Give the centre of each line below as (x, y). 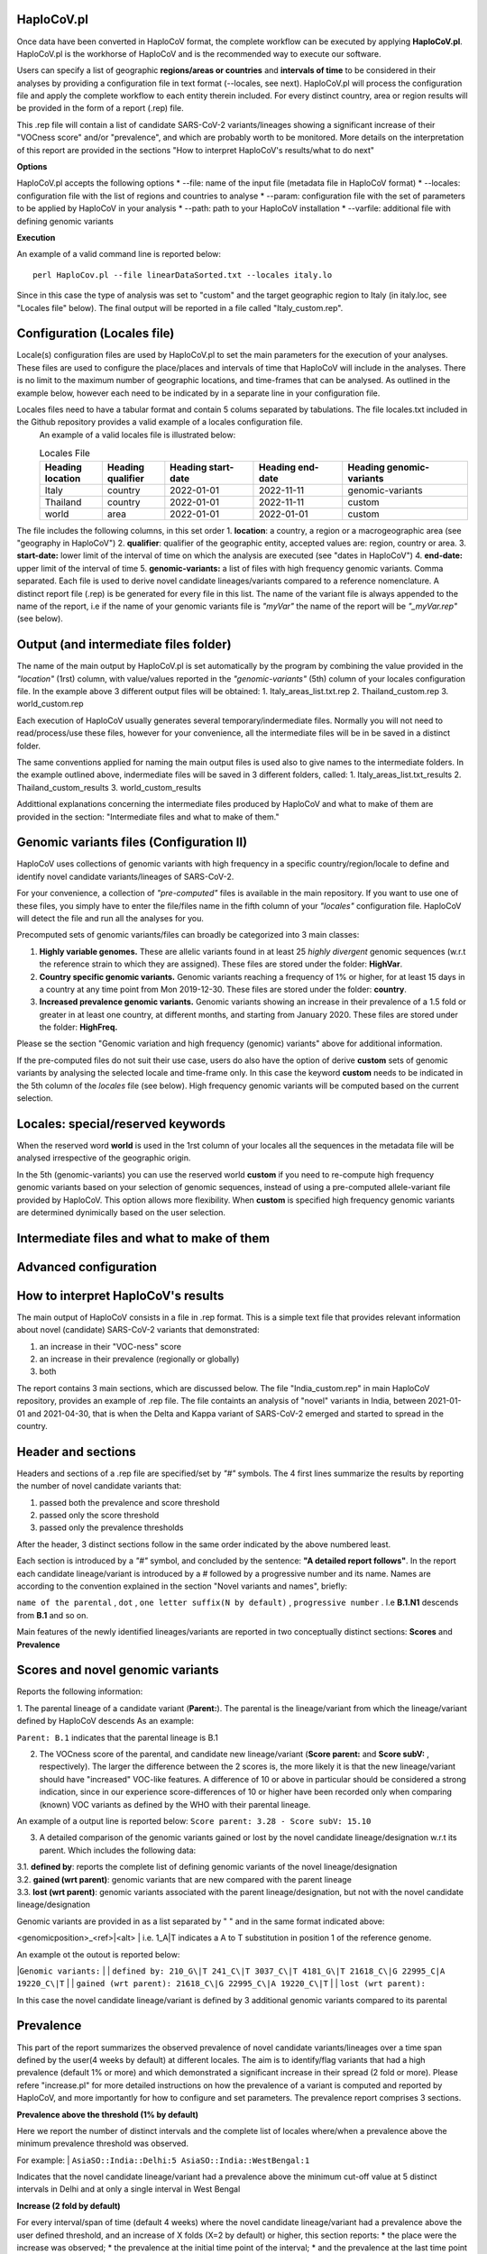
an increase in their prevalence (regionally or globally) (139, 1359)
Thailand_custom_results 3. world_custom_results (109, 787)
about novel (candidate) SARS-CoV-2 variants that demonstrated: (138, 1330)
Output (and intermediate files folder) (124, 645)
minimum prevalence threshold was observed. (103, 2144)
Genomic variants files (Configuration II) (132, 843)
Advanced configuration (87, 1267)
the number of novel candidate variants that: (99, 1486)
